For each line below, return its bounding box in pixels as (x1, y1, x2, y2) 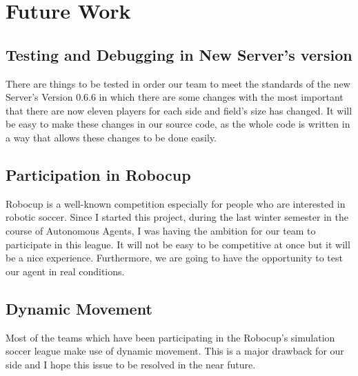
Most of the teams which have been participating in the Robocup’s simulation (6, 330, 335, 344)
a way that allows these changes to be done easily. (6, 130, 217, 144)
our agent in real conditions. (6, 264, 125, 278)
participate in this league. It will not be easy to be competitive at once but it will (6, 237, 350, 251)
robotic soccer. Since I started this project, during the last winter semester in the (6, 210, 348, 224)
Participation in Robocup (6, 164, 191, 185)
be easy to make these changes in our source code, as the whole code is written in (6, 117, 350, 131)
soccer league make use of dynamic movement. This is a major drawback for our (6, 344, 344, 358)
